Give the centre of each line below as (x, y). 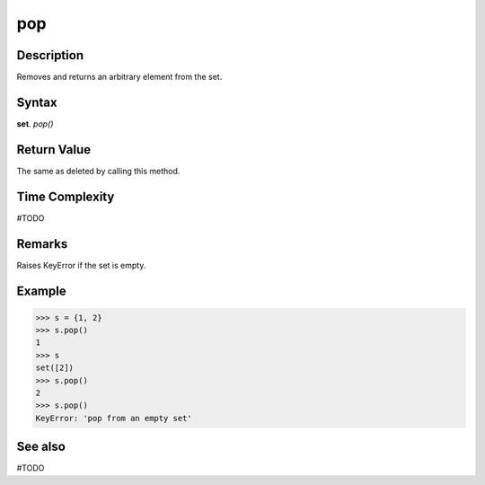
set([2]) (55, 368)
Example (41, 291)
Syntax (37, 102)
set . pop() (35, 123)
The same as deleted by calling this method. (98, 171)
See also (41, 447)
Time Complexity (66, 196)
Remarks (42, 244)
